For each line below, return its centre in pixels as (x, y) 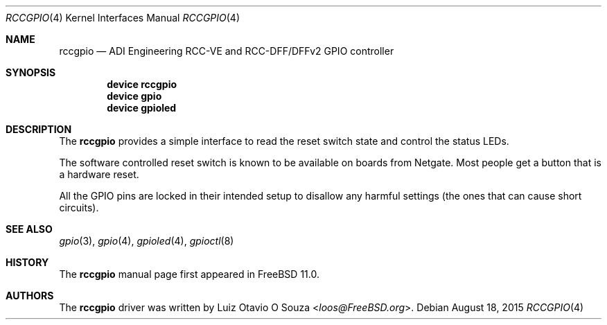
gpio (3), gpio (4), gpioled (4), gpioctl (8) (147, 241)
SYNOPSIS (31, 72)
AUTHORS (30, 296)
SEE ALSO (29, 229)
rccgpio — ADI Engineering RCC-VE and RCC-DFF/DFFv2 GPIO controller (227, 51)
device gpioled (142, 108)
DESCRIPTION (39, 129)
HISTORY (27, 262)
